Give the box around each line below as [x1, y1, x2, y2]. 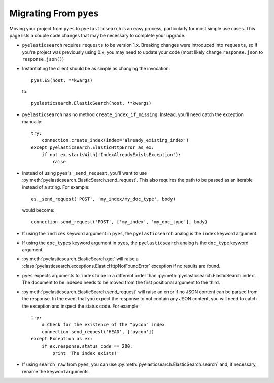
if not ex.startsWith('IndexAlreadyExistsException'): [41, 152, 181, 158]
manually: [22, 119, 43, 125]
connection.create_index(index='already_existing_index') [41, 137, 189, 143]
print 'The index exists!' [52, 350, 120, 356]
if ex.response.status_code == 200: [41, 343, 133, 349]
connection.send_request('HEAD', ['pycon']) [41, 329, 154, 334]
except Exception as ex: [31, 336, 93, 342]
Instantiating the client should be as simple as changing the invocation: [22, 65, 170, 71]
